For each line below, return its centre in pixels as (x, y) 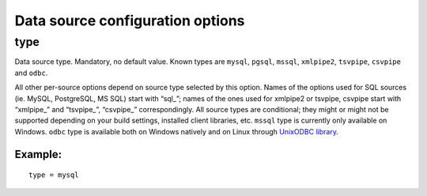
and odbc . (31, 73)
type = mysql (54, 175)
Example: (38, 154)
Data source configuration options (130, 21)
